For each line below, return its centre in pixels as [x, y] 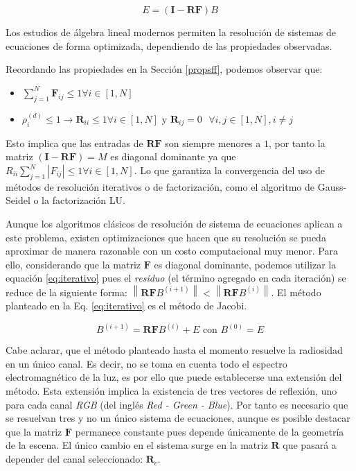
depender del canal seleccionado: [74, 459]
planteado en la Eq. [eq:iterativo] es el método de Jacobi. [126, 306]
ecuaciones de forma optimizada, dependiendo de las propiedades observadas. [169, 45]
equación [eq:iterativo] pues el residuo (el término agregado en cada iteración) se [176, 278]
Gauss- [332, 186]
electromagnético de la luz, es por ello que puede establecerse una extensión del [174, 377]
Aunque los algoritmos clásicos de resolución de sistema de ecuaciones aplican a [174, 223]
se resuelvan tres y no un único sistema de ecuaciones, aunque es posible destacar [178, 418]
